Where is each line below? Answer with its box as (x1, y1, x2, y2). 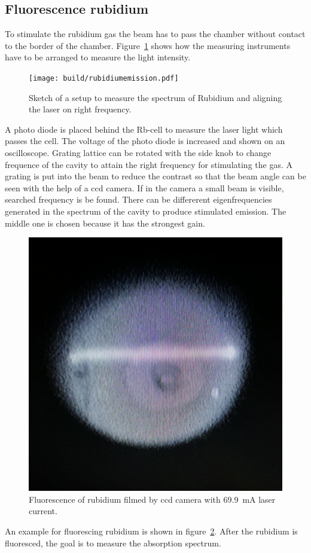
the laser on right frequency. (29, 103, 132, 115)
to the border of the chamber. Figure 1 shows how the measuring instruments (5, 39, 291, 51)
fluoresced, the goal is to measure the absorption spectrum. (5, 536, 221, 549)
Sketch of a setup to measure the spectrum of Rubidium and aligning (29, 91, 282, 103)
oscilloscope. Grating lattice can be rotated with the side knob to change (5, 146, 272, 159)
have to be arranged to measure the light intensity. (5, 51, 191, 63)
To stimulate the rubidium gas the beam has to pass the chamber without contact (5, 28, 306, 40)
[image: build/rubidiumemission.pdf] (29, 74, 179, 83)
